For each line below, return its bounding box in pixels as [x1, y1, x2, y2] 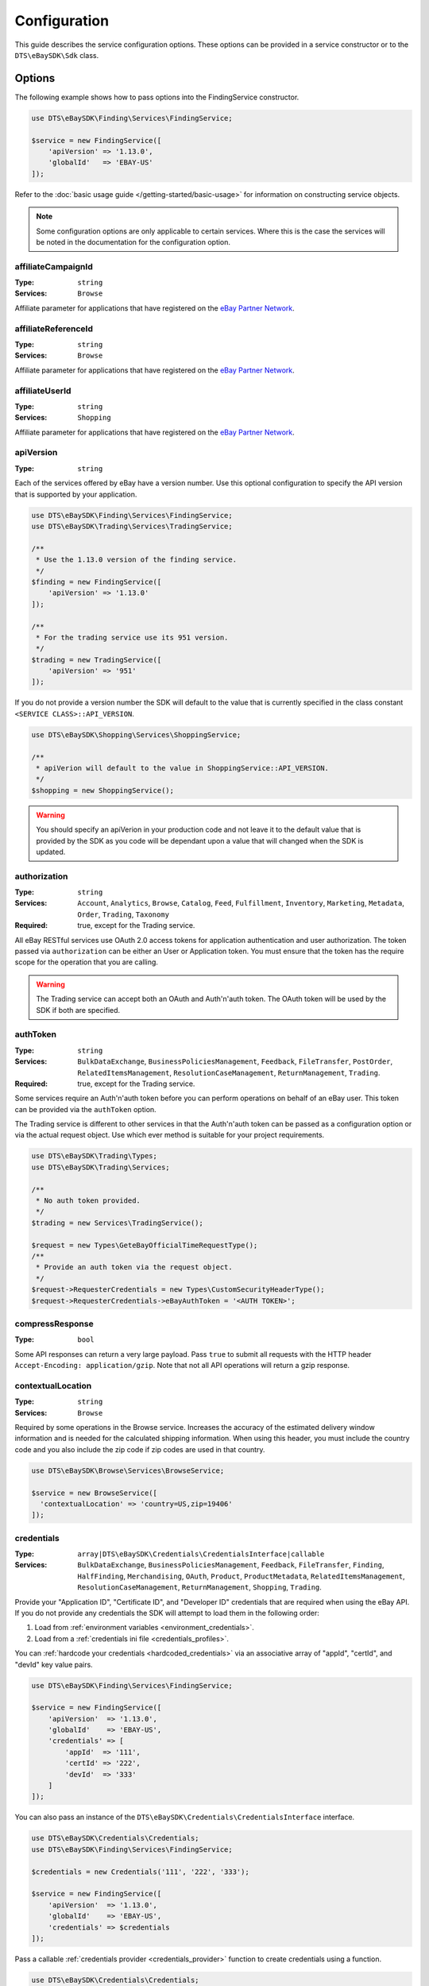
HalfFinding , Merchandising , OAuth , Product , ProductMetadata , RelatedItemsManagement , [77, 1571, 405, 1581]
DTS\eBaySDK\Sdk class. [14, 50, 99, 60]
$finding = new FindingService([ [31, 577, 162, 586]
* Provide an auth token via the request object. [36, 1263, 234, 1272]
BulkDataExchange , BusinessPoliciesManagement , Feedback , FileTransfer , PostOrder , [77, 1057, 393, 1066]
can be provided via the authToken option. [14, 1104, 157, 1114]
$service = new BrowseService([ [31, 1488, 158, 1497]
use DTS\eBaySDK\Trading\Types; [31, 1152, 158, 1161]
